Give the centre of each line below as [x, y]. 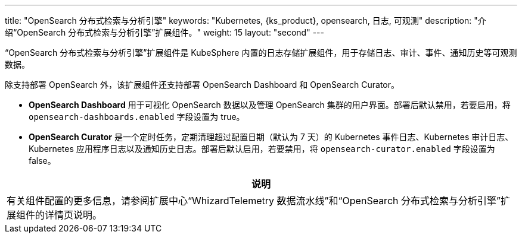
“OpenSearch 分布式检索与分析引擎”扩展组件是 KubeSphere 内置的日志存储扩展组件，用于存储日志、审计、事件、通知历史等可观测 [261, 53]
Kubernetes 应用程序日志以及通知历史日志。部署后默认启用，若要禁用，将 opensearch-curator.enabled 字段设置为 [262, 149]
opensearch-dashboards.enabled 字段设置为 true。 [137, 117]
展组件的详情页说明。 [55, 215]
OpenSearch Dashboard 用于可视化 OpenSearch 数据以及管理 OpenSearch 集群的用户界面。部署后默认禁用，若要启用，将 [270, 105]
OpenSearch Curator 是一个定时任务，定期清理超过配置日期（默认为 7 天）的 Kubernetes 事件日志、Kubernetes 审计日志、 [271, 137]
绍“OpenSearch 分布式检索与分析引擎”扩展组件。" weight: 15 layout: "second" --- [164, 32]
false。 [42, 161]
